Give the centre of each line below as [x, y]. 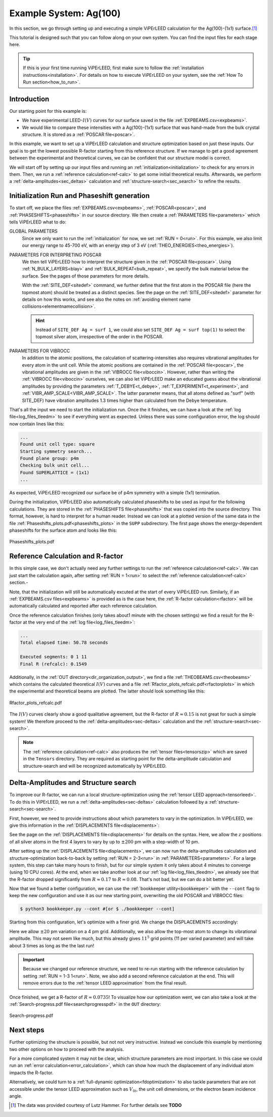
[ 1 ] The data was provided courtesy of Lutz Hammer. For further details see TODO [96, 1105]
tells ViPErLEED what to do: [38, 222]
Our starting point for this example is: [48, 111]
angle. [16, 1096]
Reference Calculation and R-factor [66, 556]
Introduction [29, 99]
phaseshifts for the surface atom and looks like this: [63, 530]
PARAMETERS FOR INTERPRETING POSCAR [55, 255]
